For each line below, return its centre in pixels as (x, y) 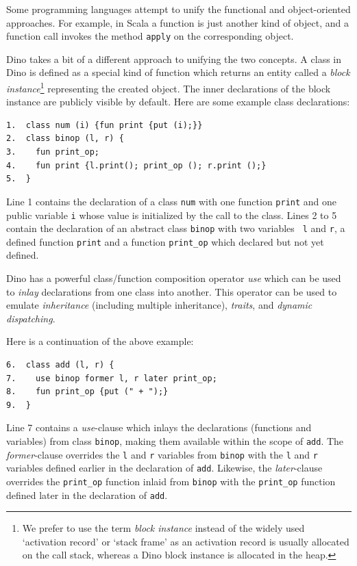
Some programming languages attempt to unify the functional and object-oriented (178, 9)
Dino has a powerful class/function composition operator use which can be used (174, 278)
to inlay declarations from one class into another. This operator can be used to (172, 291)
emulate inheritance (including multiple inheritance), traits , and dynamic (159, 305)
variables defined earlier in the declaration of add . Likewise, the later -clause (164, 468)
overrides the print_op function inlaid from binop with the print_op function (171, 481)
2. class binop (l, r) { (65, 139)
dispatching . (31, 318)
